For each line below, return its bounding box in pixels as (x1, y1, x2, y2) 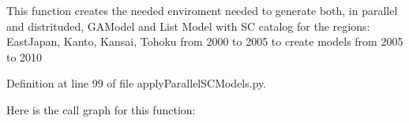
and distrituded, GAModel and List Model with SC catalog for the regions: (6, 17, 370, 34)
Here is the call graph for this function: (6, 101, 196, 117)
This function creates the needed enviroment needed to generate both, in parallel (6, 2, 398, 18)
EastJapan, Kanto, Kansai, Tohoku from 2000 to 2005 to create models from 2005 (6, 33, 403, 50)
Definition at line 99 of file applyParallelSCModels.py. (6, 75, 267, 91)
